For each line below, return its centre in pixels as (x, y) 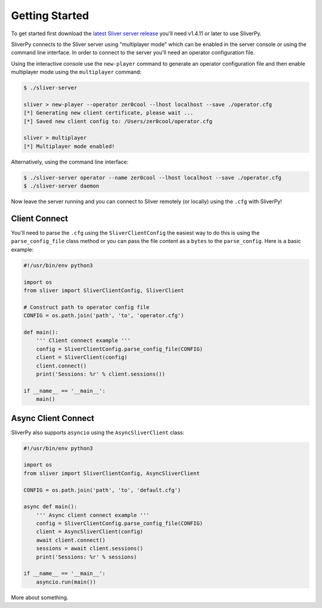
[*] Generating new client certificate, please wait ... (109, 113)
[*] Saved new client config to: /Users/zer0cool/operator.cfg (118, 121)
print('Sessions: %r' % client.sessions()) (100, 374)
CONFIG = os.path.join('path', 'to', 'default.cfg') (102, 490)
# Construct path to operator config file (86, 307)
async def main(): (50, 507)
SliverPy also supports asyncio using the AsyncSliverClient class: (98, 432)
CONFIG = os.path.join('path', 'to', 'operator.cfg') (104, 316)
